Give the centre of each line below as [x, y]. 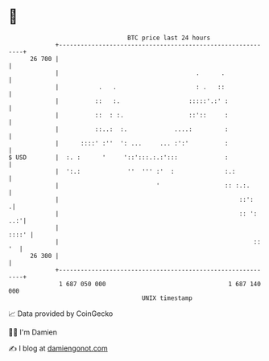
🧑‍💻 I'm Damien [33, 332]
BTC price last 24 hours [169, 38]
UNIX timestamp [167, 298]
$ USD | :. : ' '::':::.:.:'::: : [118, 157]
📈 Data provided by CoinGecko [61, 314]
